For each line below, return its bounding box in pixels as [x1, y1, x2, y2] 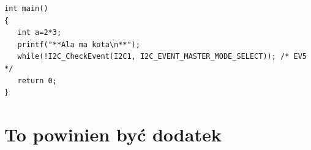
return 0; [17, 76, 57, 85]
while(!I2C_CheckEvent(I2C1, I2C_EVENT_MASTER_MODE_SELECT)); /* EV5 [17, 52, 307, 61]
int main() [4, 4, 48, 13]
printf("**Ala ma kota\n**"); [17, 40, 140, 49]
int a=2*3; [17, 28, 62, 37]
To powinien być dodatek [4, 121, 222, 146]
